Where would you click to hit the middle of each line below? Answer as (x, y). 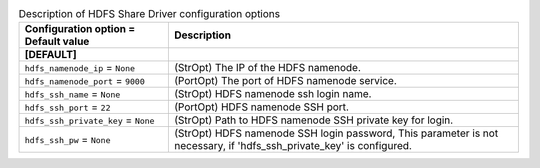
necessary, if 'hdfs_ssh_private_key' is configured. (292, 146)
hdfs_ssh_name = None (72, 94)
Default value (57, 42)
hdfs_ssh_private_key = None (89, 120)
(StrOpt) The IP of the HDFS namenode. (267, 68)
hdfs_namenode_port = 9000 (84, 81)
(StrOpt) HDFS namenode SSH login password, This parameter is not (336, 133)
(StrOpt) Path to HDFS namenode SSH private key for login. (313, 120)
